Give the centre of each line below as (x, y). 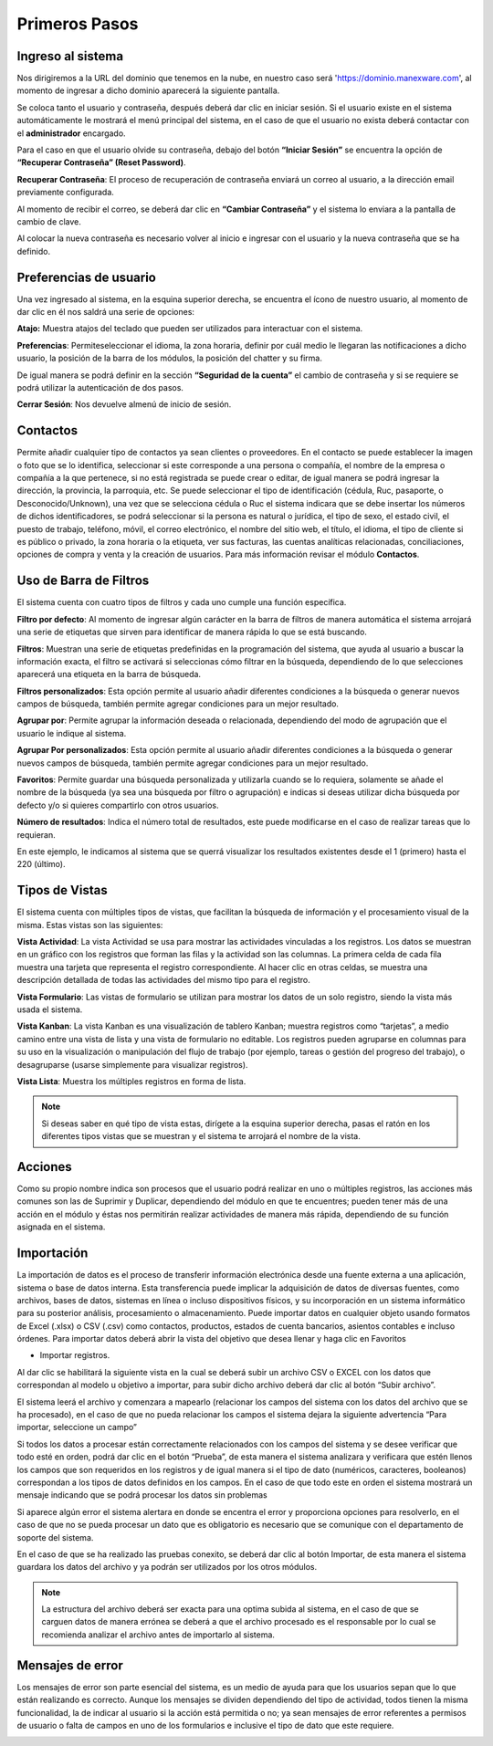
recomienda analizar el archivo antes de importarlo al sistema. (158, 1635)
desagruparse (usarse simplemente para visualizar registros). (132, 1064)
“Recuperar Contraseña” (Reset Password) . (101, 162)
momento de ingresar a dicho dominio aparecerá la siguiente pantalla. (148, 90)
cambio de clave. (49, 221)
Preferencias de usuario (87, 277)
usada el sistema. (50, 1009)
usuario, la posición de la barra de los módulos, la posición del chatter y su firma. (170, 358)
